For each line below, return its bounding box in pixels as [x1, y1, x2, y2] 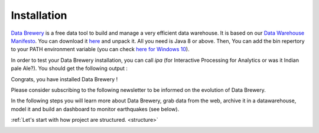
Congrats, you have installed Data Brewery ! [11, 75, 118, 82]
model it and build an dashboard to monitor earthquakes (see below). [11, 105, 180, 112]
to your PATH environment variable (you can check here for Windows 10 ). [11, 46, 190, 53]
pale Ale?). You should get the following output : [11, 65, 128, 72]
